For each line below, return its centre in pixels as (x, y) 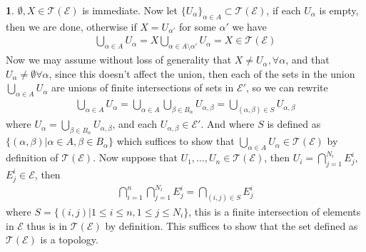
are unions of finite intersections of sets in (143, 87)
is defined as (294, 124)
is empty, (339, 10)
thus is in (47, 225)
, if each (284, 10)
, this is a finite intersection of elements (275, 212)
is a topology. (69, 240)
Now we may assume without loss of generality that (119, 60)
